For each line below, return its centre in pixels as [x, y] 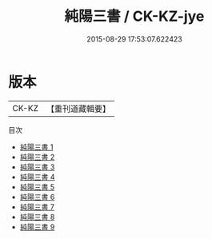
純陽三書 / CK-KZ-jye [134, 16]
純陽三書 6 [37, 197]
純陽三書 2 [37, 157]
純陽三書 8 [37, 217]
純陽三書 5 [37, 187]
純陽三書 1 [36, 147]
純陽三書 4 [37, 177]
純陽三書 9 [37, 227]
